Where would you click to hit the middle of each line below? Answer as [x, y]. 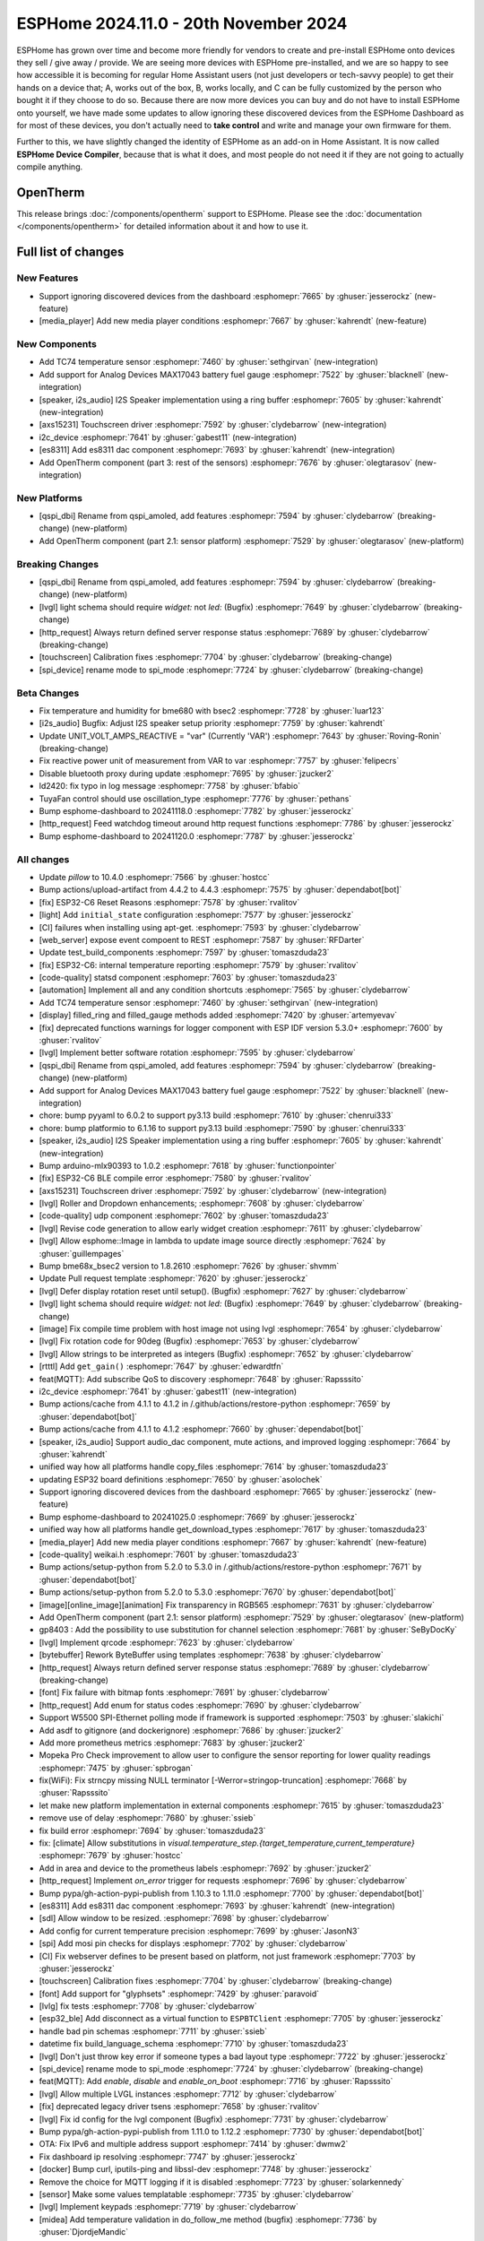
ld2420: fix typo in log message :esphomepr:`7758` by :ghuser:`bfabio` [170, 786]
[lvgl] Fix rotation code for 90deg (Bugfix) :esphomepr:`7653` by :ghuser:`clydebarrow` [199, 1341]
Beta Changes [48, 693]
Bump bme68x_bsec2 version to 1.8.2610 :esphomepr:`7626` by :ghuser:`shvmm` [189, 1266]
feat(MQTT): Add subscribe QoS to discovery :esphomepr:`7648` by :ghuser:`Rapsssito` [202, 1379]
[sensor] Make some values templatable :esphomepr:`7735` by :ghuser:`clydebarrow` [196, 2194]
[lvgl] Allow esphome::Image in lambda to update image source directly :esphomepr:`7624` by [212, 1241]
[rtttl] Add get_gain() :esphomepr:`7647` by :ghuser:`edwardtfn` [161, 1366]
